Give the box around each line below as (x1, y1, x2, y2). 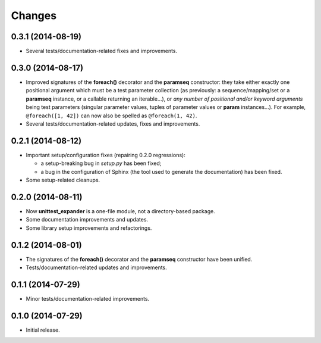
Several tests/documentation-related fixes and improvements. (26, 48, 178, 55)
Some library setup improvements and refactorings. (26, 224, 152, 232)
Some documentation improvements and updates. (26, 216, 149, 223)
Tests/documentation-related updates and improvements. (26, 264, 168, 271)
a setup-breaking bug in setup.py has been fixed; (40, 160, 162, 167)
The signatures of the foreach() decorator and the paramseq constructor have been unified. (26, 255, 253, 263)
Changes (11, 9, 56, 22)
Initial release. (26, 326, 60, 333)
